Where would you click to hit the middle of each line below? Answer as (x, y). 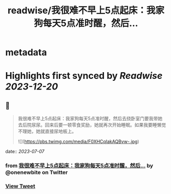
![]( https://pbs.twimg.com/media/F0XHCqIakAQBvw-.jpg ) (78, 142)
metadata (26, 52)
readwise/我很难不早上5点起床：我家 (86, 10)
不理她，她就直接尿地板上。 (47, 132)
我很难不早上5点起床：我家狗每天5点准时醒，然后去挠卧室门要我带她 (90, 119)
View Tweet (20, 186)
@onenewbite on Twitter (37, 173)
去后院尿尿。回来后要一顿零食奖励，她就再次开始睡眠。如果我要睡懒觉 (92, 125)
